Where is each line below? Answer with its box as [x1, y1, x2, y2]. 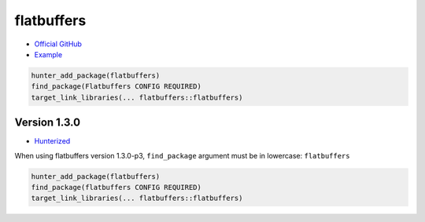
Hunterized [34, 136, 71, 146]
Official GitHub [34, 39, 83, 49]
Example [34, 49, 63, 59]
